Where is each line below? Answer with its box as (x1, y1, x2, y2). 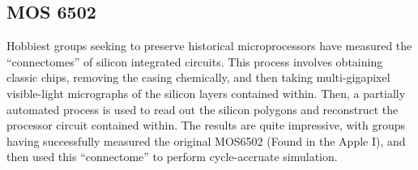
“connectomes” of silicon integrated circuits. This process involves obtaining (6, 53, 383, 70)
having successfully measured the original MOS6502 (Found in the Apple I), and (6, 132, 406, 149)
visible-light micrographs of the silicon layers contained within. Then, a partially (6, 84, 406, 101)
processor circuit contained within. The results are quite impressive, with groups (6, 117, 405, 134)
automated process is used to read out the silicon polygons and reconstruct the (6, 100, 399, 117)
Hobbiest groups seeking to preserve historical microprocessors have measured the (6, 37, 412, 54)
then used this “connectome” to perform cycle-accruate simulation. (6, 148, 338, 165)
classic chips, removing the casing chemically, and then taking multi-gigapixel (6, 69, 390, 86)
